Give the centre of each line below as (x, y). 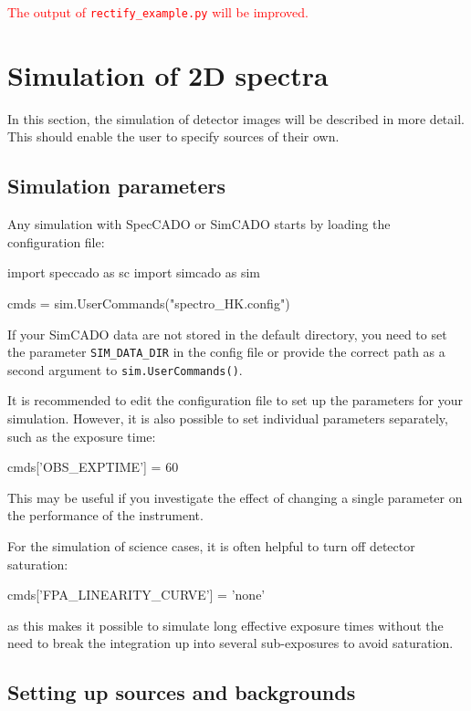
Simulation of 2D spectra (168, 74)
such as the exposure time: (82, 436)
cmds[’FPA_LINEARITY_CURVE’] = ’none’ (136, 595)
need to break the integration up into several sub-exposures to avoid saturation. (230, 643)
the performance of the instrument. (105, 515)
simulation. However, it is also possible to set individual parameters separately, (228, 418)
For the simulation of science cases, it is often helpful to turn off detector (211, 546)
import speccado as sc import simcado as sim (134, 272)
